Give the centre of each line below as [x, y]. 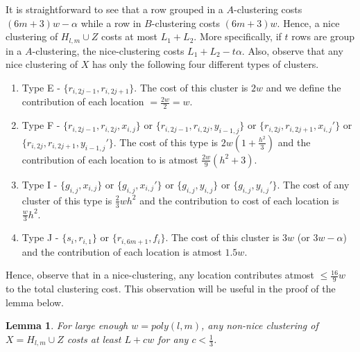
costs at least [94, 339]
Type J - [40, 237]
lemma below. [35, 302]
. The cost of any [313, 184]
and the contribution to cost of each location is [239, 200]
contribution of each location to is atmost [110, 159]
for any [173, 339]
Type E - [41, 87]
